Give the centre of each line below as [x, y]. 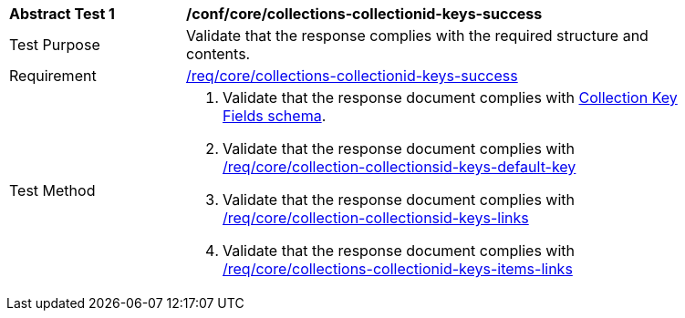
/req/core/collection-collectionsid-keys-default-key [400, 167]
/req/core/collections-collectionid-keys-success [352, 76]
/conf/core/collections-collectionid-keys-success [364, 14]
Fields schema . [275, 116]
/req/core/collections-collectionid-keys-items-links [398, 269]
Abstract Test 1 [62, 14]
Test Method [52, 190]
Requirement [53, 76]
